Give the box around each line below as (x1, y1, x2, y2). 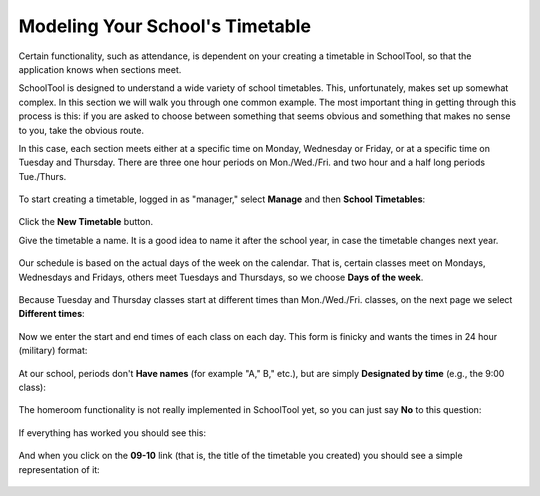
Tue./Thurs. (18, 170, 67, 182)
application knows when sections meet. (18, 63, 182, 75)
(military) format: (18, 345, 88, 357)
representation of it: (18, 463, 100, 475)
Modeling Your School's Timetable (18, 15, 312, 37)
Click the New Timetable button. (18, 216, 154, 228)
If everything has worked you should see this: (18, 426, 207, 439)
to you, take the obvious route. (18, 124, 145, 136)
